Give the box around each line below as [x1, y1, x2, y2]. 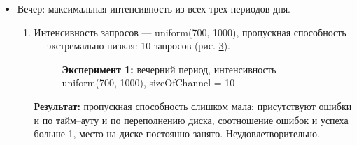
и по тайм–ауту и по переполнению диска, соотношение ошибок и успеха [34, 112, 349, 127]
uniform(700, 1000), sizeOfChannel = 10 [62, 75, 235, 90]
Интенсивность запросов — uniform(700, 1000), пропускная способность [34, 24, 346, 39]
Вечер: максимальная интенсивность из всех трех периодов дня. [17, 1, 290, 15]
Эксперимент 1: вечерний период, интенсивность [62, 61, 276, 76]
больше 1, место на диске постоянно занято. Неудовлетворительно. [34, 126, 320, 141]
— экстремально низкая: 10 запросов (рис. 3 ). [34, 38, 230, 53]
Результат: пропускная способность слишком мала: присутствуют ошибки [34, 98, 352, 113]
